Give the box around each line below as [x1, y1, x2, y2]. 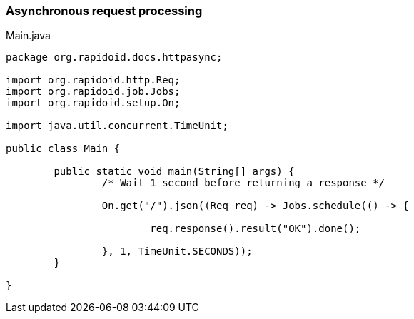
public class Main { [6, 143, 121, 155]
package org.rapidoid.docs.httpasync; [6, 51, 223, 64]
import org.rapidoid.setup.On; [6, 97, 181, 109]
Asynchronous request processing [6, 4, 203, 18]
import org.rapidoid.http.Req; [6, 74, 181, 86]
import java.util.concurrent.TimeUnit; [6, 120, 228, 132]
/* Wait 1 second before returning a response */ [101, 177, 385, 189]
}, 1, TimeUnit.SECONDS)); [101, 245, 253, 258]
